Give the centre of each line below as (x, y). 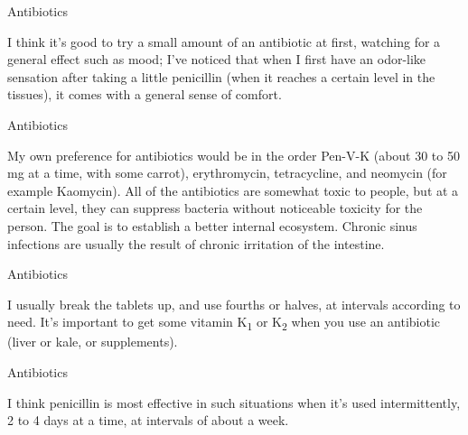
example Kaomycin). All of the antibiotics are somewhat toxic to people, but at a (233, 190)
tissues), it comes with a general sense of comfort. (145, 94)
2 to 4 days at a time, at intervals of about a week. (148, 420)
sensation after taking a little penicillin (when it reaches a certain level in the (221, 76)
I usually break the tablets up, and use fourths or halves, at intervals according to (234, 304)
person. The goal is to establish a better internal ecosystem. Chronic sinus (212, 225)
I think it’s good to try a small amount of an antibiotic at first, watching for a (224, 41)
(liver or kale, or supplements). (93, 342)
